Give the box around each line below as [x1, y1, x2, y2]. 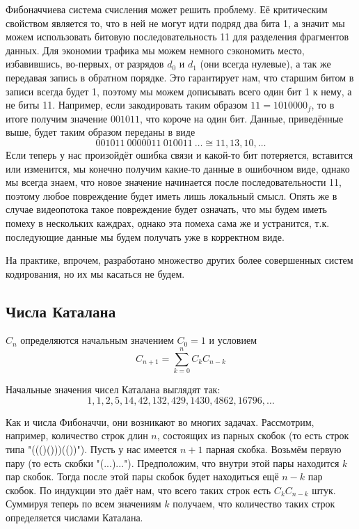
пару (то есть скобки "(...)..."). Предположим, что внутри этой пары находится [6, 455, 340, 470]
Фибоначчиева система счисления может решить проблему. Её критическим [6, 2, 328, 16]
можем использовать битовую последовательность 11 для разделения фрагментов [6, 29, 349, 44]
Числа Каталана [6, 300, 116, 322]
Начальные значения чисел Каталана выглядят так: [6, 382, 221, 397]
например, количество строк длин [6, 428, 148, 443]
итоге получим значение [6, 111, 108, 125]
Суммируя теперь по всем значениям [6, 496, 161, 511]
